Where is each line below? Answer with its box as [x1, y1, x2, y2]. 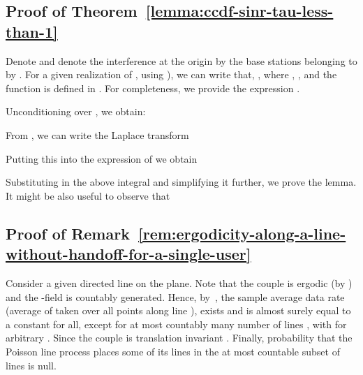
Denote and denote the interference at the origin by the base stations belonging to [6, 53, 357, 68]
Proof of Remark [6, 222, 130, 244]
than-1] [6, 20, 58, 42]
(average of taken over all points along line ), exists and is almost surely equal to [6, 303, 351, 318]
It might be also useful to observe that [6, 188, 170, 203]
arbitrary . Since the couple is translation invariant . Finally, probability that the [6, 330, 353, 345]
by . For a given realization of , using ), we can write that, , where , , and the [6, 67, 337, 82]
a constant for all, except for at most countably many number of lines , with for [6, 316, 347, 331]
